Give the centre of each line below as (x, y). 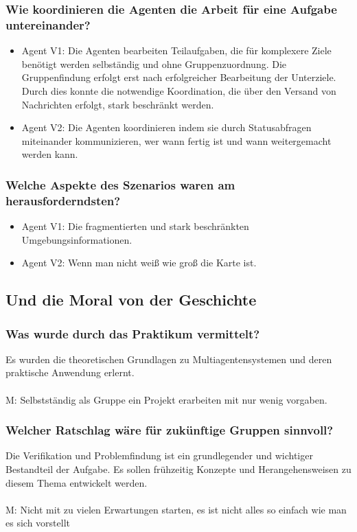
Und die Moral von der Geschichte (131, 300)
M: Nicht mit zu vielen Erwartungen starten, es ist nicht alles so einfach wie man (176, 509)
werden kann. (50, 154)
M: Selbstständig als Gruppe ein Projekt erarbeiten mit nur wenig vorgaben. (166, 399)
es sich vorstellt (38, 523)
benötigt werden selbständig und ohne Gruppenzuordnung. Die (154, 63)
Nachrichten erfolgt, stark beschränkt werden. (118, 104)
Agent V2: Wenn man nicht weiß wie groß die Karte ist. (139, 263)
